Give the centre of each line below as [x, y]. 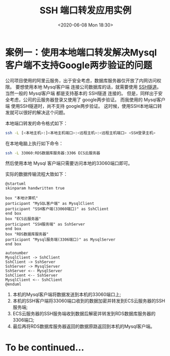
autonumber [17, 253]
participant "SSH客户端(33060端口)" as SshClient [57, 209]
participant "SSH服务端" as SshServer [45, 224]
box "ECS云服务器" [23, 219]
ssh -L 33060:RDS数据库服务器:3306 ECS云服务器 [53, 153]
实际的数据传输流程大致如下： [36, 174]
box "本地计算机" [22, 198]
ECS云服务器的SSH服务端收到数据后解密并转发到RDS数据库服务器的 [84, 314]
